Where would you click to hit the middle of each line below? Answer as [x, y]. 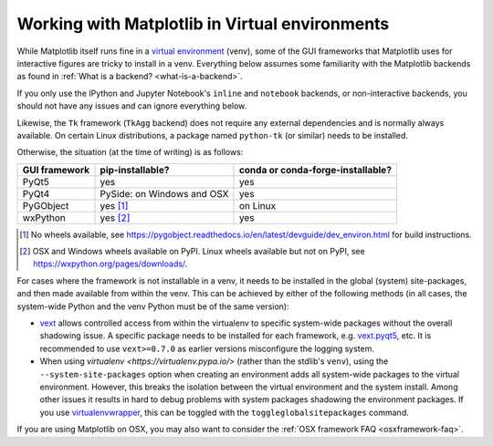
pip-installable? [135, 170]
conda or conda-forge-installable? [315, 170]
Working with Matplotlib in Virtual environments [203, 24]
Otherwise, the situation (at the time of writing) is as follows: [130, 152]
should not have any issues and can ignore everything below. [132, 106]
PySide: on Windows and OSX [164, 193]
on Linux [257, 205]
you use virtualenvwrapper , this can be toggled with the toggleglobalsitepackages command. [225, 412]
